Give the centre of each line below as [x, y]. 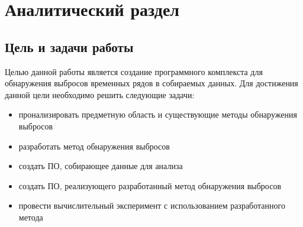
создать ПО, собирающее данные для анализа [101, 166]
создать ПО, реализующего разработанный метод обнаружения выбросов [150, 185]
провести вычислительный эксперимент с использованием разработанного [152, 205]
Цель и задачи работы [69, 46]
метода [31, 217]
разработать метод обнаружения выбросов [94, 146]
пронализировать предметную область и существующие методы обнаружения [158, 114]
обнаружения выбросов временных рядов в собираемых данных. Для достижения [151, 83]
